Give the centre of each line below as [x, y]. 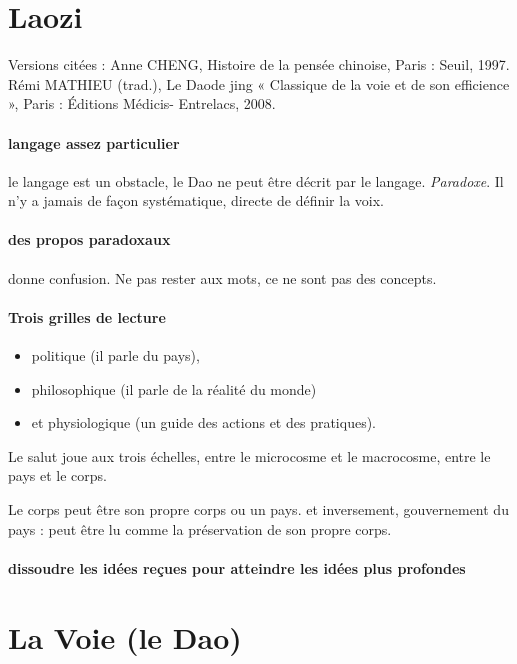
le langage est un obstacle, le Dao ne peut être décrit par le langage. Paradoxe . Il [256, 180]
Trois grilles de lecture [87, 316]
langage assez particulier [94, 142]
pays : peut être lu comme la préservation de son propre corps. [200, 528]
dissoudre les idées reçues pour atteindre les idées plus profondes [237, 567]
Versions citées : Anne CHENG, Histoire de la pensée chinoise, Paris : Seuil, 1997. [259, 64]
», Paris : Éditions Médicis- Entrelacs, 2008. [142, 103]
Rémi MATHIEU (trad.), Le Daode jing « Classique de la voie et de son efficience [259, 83]
